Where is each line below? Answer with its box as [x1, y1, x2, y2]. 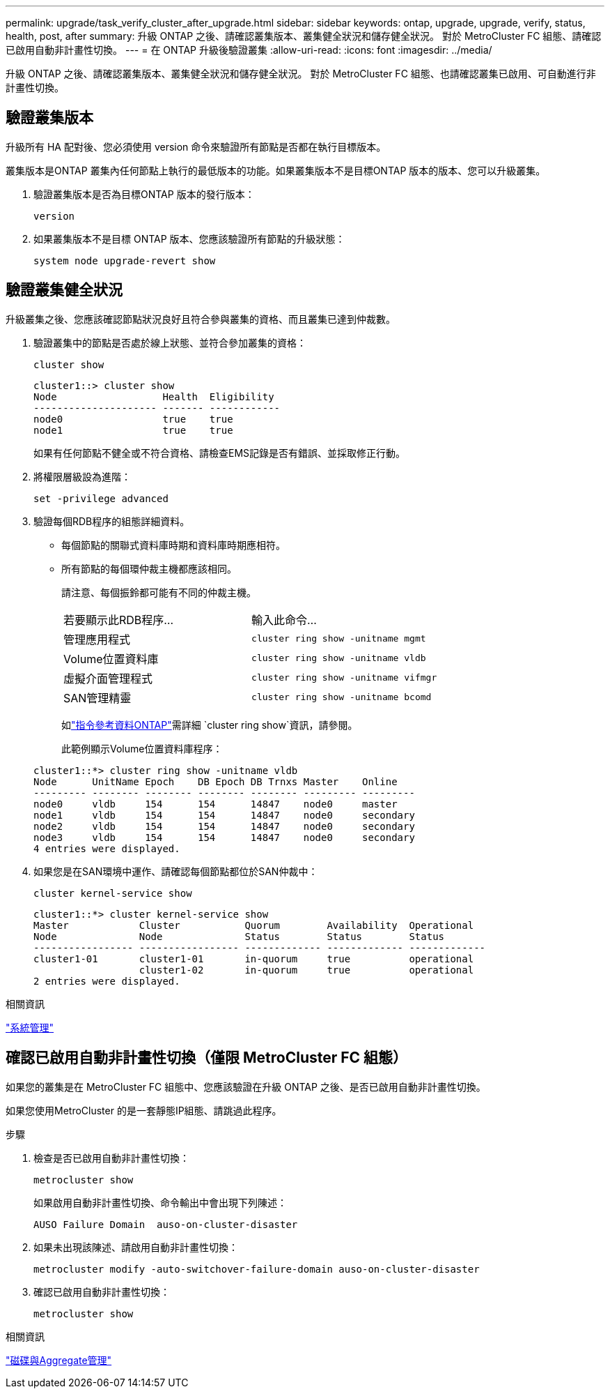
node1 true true [33, 424, 233, 436]
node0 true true [33, 413, 233, 425]
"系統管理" [6, 1021, 54, 1033]
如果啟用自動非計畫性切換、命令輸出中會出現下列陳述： [33, 1196, 287, 1209]
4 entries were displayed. [33, 842, 180, 854]
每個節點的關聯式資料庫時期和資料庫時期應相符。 [61, 538, 286, 551]
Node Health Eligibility [33, 391, 274, 402]
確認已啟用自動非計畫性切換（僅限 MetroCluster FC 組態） [6, 1049, 408, 1067]
